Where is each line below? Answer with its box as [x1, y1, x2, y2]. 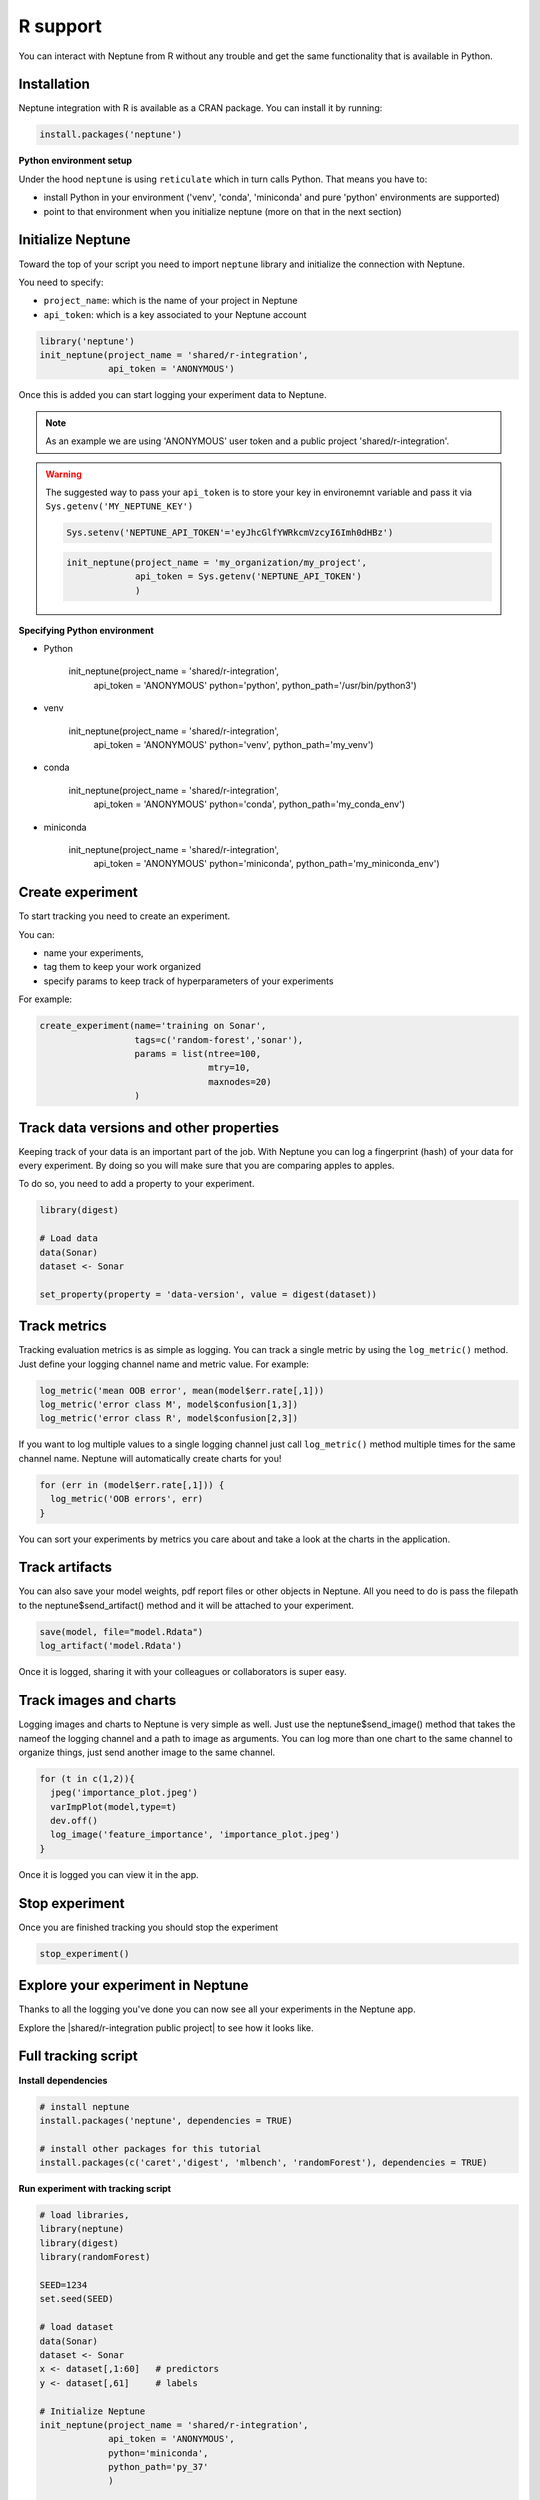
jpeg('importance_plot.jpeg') [50, 1787, 199, 1799]
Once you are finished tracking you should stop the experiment [18, 1921, 279, 1933]
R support [18, 15, 102, 37]
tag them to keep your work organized [43, 961, 202, 973]
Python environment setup [18, 155, 133, 167]
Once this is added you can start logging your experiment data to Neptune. [18, 389, 327, 401]
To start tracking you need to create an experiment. [18, 910, 230, 922]
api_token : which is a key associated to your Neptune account [43, 308, 307, 320]
